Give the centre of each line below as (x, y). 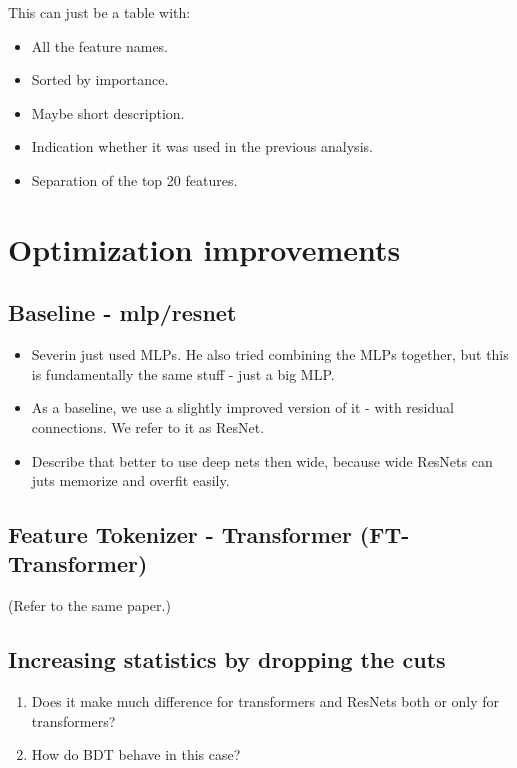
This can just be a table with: (99, 12)
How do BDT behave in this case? (136, 754)
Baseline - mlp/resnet (122, 312)
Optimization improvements (204, 248)
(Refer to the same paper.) (89, 605)
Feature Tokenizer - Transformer (180, 534)
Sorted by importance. (100, 79)
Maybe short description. (108, 112)
